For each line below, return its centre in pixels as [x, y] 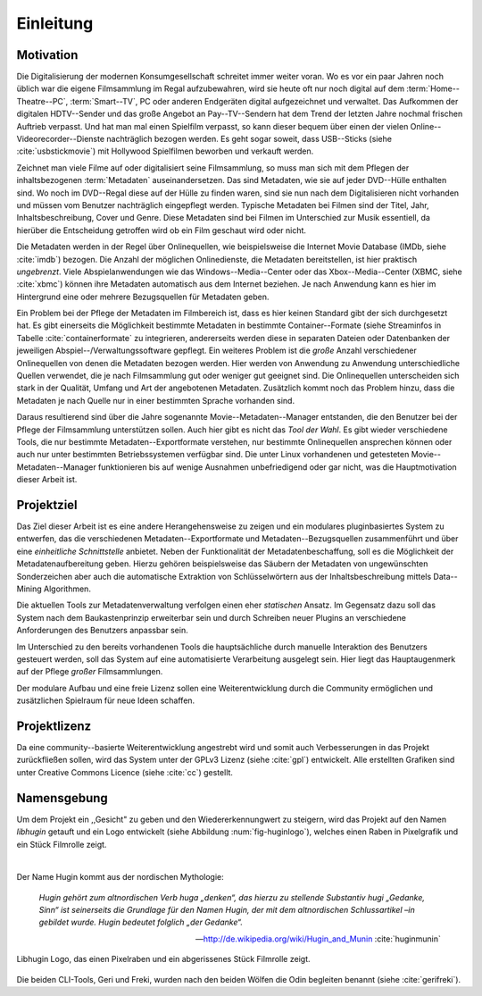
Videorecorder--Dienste [61, 139]
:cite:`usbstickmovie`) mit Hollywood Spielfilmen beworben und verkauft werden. [165, 151]
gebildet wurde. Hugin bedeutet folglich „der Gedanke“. [141, 922]
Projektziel [47, 505]
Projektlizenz [54, 726]
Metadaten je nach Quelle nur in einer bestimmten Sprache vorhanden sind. [155, 400]
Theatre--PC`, [42, 101]
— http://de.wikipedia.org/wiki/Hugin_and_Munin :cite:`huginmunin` [318, 939]
